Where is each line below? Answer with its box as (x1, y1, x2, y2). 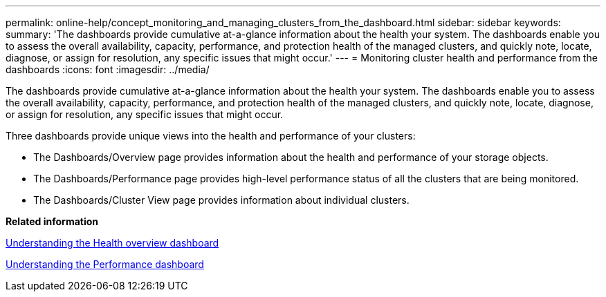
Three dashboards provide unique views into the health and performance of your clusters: (6, 130, 416, 142)
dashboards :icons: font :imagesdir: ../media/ (6, 64, 210, 75)
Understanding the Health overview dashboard (6, 237, 219, 249)
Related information (6, 215, 99, 227)
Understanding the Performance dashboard (6, 258, 204, 270)
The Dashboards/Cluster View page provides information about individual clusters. (33, 194, 410, 206)
